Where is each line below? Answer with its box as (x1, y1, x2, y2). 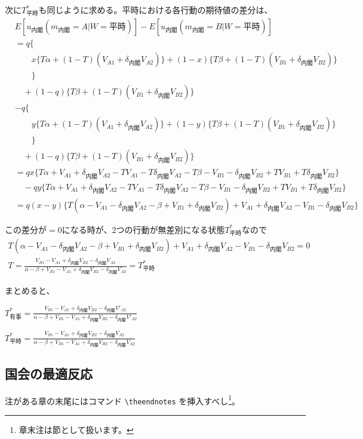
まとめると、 (5, 284, 55, 297)
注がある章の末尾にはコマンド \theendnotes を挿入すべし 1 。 (5, 392, 241, 407)
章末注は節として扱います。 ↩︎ (19, 423, 134, 436)
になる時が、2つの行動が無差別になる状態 (61, 223, 225, 235)
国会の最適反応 (5, 364, 93, 382)
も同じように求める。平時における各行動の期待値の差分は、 (38, 4, 273, 16)
